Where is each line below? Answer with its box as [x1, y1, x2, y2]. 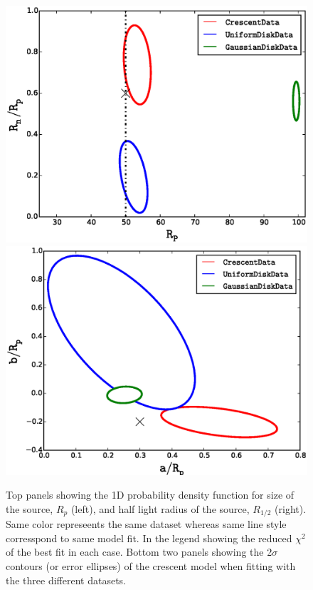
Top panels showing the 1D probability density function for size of [6, 487, 295, 502]
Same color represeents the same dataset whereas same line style [6, 517, 287, 531]
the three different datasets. [6, 572, 126, 587]
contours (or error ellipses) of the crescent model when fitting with [6, 558, 296, 573]
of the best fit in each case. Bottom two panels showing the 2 [6, 544, 272, 559]
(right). [275, 501, 307, 516]
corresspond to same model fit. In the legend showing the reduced [6, 530, 292, 545]
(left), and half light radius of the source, [70, 501, 250, 516]
